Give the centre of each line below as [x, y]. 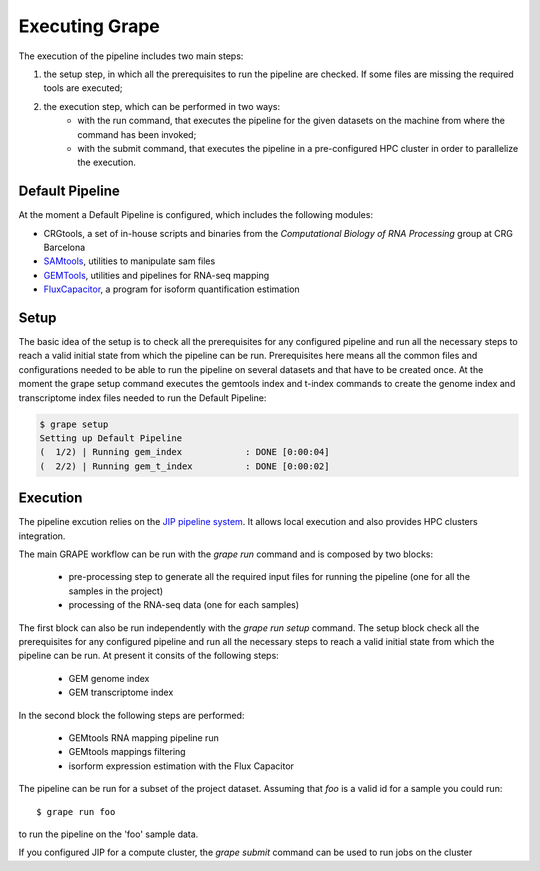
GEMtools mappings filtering [127, 752]
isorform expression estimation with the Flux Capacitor [181, 766]
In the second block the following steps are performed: [131, 715]
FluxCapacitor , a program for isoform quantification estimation [171, 289]
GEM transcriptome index [121, 692]
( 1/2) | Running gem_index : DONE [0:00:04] [184, 452]
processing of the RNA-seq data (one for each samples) [184, 605]
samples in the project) [116, 591]
